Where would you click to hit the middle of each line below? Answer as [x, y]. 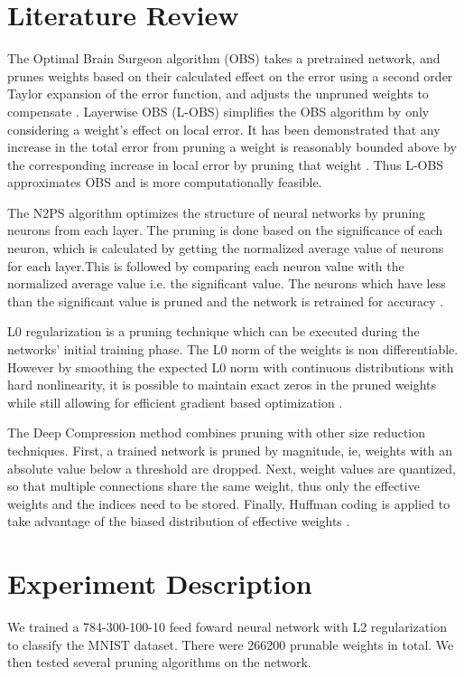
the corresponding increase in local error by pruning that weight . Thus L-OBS [226, 164]
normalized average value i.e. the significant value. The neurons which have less [227, 283]
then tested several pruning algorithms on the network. [159, 662]
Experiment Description [160, 583]
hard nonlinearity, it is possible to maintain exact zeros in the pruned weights [222, 385]
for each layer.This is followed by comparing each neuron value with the [206, 265]
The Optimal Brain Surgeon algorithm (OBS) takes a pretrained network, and [224, 58]
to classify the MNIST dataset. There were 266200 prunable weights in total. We [231, 644]
